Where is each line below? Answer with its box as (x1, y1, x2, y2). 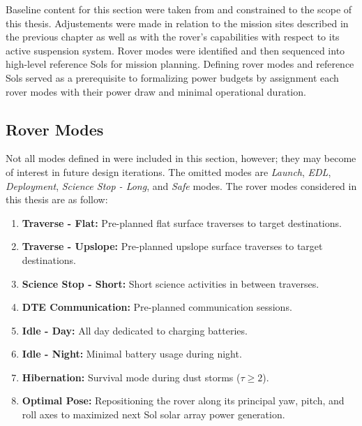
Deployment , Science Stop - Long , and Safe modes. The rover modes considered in (6, 178, 357, 193)
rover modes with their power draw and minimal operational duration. (6, 84, 306, 98)
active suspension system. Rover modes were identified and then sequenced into (6, 43, 345, 57)
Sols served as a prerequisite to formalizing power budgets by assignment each (6, 70, 339, 85)
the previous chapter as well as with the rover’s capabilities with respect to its (6, 29, 340, 44)
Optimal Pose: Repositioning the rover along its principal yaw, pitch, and (22, 393, 345, 408)
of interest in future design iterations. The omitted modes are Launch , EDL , (6, 164, 331, 179)
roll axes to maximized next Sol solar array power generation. (22, 407, 285, 422)
